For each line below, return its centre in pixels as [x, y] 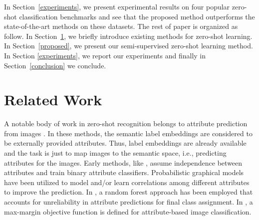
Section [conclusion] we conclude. [55, 65]
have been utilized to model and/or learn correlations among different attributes [127, 182]
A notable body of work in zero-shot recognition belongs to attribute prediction [126, 123]
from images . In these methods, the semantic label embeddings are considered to [128, 133]
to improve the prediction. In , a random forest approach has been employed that [129, 192]
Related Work [53, 100]
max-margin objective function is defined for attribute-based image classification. [128, 211]
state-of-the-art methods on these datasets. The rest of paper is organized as [121, 26]
